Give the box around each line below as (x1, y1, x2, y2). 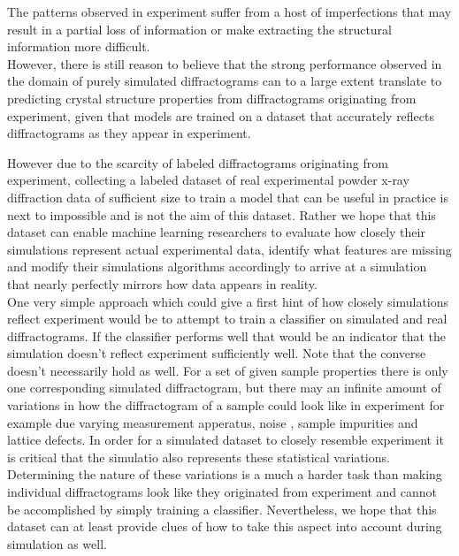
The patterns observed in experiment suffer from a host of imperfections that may (7, 3, 452, 20)
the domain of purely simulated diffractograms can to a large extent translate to (7, 72, 442, 90)
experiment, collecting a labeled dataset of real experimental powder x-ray (7, 171, 409, 189)
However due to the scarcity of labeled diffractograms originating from (7, 153, 388, 171)
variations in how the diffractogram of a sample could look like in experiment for (7, 396, 445, 415)
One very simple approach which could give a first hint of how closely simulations (7, 292, 449, 310)
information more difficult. (7, 37, 150, 56)
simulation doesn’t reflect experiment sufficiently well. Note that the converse (7, 344, 426, 362)
